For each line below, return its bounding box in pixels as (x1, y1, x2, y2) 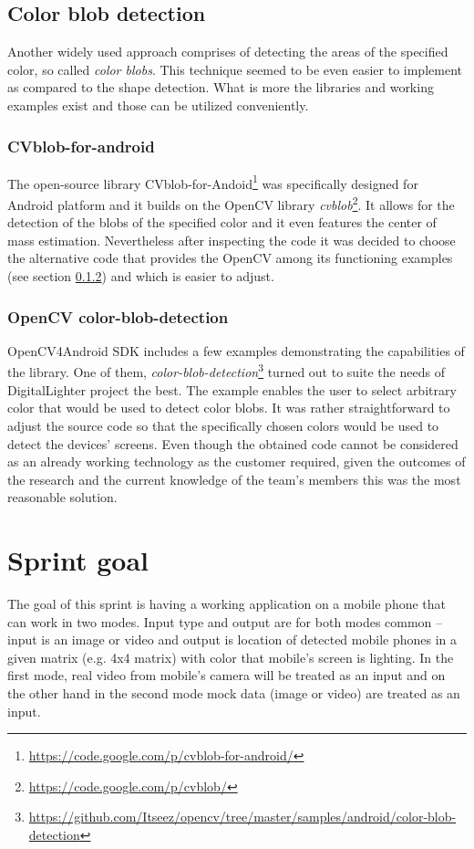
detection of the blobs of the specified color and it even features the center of (7, 213, 437, 232)
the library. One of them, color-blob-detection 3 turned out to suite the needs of (7, 360, 445, 382)
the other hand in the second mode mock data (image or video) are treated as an (7, 683, 460, 702)
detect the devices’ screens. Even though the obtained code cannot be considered (7, 434, 459, 453)
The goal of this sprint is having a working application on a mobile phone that (7, 594, 447, 613)
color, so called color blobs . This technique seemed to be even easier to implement (7, 59, 462, 79)
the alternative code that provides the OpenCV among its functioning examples (7, 248, 453, 267)
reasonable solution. (7, 487, 118, 507)
